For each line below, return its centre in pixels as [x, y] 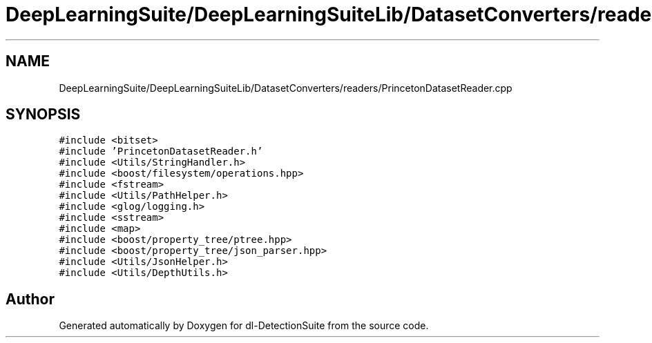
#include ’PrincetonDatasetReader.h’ [161, 151]
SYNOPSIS [43, 115]
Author [30, 299]
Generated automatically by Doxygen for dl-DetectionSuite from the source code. [244, 326]
